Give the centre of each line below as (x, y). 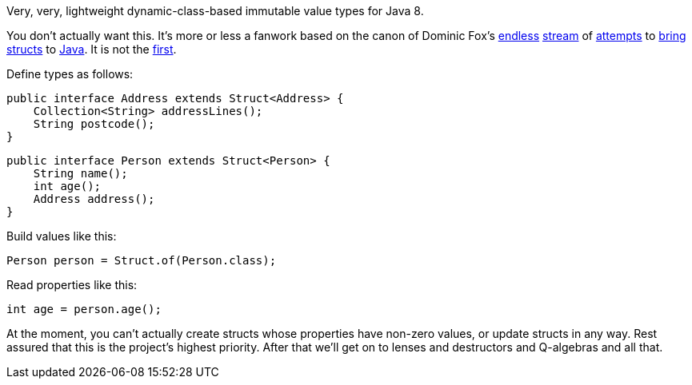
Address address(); (94, 199)
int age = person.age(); (84, 309)
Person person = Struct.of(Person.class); (142, 260)
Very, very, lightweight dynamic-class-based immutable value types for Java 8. (215, 11)
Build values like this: (62, 236)
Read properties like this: (72, 285)
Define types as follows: (70, 74)
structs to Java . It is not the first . (92, 49)
